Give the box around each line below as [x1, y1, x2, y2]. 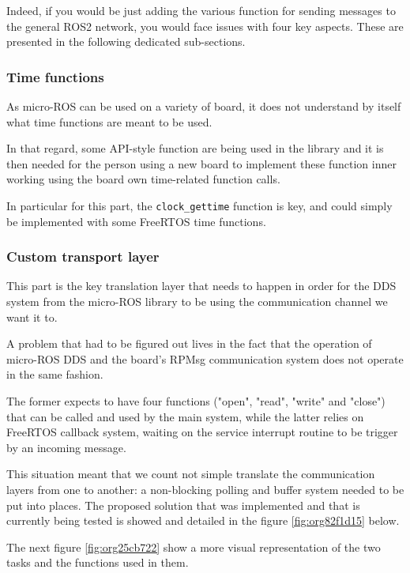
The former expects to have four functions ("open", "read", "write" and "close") [6, 393, 386, 409]
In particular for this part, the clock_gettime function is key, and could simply [6, 197, 393, 213]
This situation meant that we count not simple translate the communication [6, 466, 375, 482]
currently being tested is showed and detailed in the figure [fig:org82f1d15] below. [6, 512, 400, 529]
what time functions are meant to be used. [6, 113, 213, 130]
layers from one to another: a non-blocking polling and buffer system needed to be [6, 481, 404, 497]
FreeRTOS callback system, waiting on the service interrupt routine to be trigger [6, 424, 398, 440]
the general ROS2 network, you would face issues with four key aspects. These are [6, 17, 404, 34]
